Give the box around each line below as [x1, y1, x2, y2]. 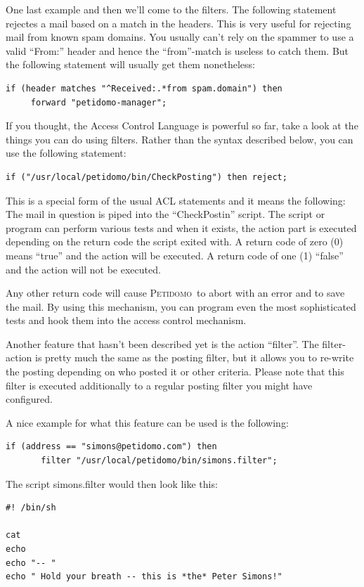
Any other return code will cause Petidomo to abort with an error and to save [6, 285, 345, 300]
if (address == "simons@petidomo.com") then [6, 441, 217, 452]
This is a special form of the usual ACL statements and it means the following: [6, 193, 346, 207]
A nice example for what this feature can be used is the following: [6, 415, 289, 430]
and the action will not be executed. [6, 262, 161, 276]
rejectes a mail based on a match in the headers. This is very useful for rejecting [6, 15, 351, 30]
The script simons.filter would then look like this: [6, 476, 218, 491]
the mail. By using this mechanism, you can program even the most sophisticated [6, 299, 356, 314]
